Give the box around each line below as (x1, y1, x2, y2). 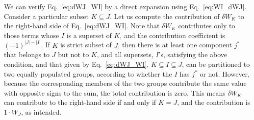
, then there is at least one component (118, 40, 232, 50)
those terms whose (4, 30, 59, 40)
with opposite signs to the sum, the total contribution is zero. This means (4, 87, 226, 98)
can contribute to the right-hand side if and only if (4, 97, 156, 107)
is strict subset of (60, 40, 112, 50)
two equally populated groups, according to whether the (4, 68, 172, 79)
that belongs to (4, 49, 50, 60)
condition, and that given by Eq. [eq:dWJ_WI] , (4, 59, 149, 69)
